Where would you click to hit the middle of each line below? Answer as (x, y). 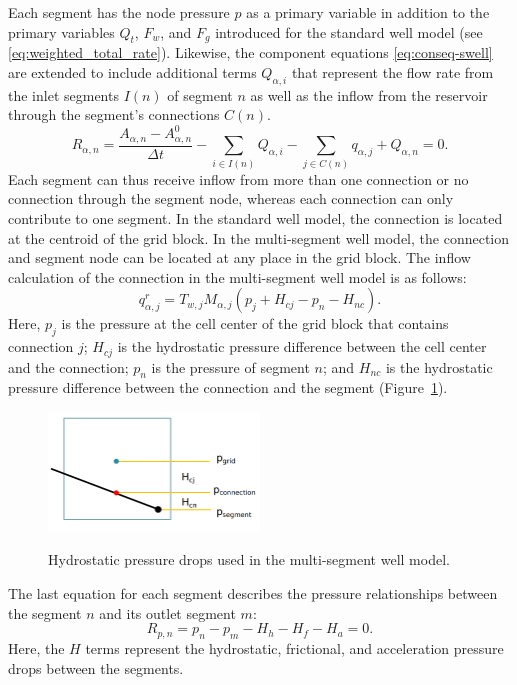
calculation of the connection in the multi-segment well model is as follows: (237, 276)
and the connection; (68, 366)
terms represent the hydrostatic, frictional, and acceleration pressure (294, 647)
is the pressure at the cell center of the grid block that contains (255, 323)
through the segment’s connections (114, 114)
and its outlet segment (167, 612)
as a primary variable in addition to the (368, 12)
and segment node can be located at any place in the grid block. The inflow (239, 257)
